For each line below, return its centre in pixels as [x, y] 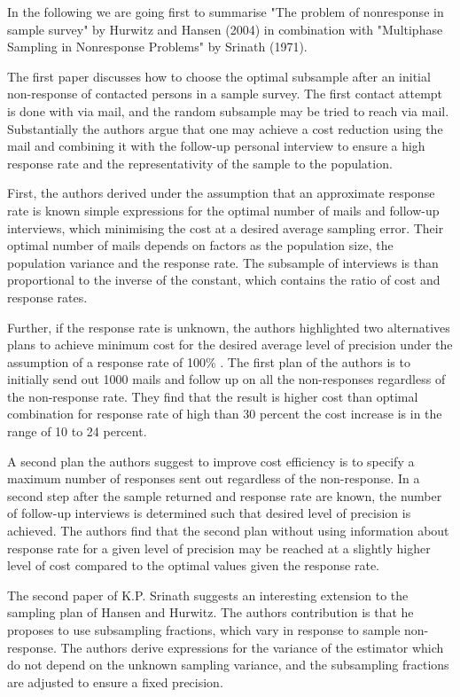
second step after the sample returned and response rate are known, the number [225, 495]
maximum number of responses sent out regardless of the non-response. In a [214, 478]
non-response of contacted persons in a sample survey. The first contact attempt [225, 94]
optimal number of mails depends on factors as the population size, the [200, 245]
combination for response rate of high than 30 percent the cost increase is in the [225, 414]
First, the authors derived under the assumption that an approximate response [221, 193]
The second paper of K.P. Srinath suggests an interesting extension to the [208, 595]
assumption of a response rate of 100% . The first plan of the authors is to [209, 361]
